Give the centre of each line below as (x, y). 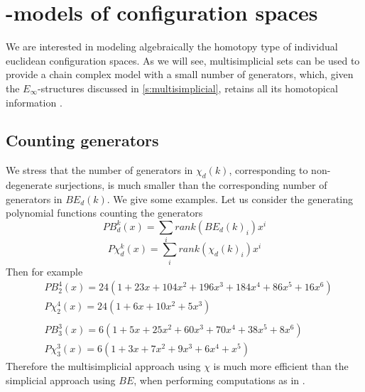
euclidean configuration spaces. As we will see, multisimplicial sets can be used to (183, 60)
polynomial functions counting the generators (104, 213)
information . (34, 102)
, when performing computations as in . (219, 380)
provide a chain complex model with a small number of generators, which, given (180, 74)
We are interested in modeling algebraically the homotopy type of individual (172, 47)
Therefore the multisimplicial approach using (103, 366)
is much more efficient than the (281, 366)
